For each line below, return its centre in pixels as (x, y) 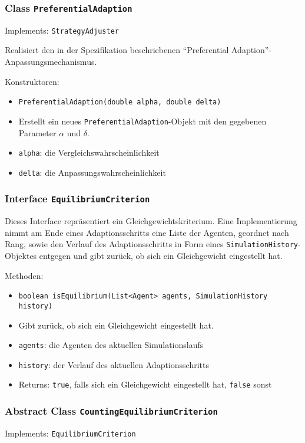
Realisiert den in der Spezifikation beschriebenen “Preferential (117, 50)
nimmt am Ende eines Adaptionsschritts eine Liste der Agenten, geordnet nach (147, 232)
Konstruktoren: (32, 81)
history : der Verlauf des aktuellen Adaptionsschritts (114, 364)
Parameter (37, 132)
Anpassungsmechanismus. (51, 62)
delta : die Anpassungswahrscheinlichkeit (92, 172)
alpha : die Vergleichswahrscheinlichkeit (89, 152)
